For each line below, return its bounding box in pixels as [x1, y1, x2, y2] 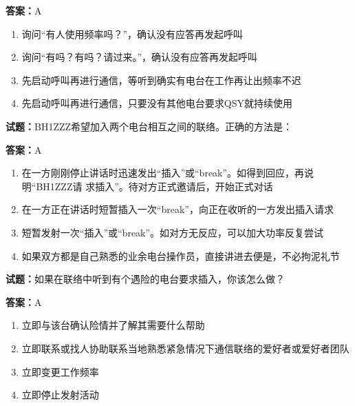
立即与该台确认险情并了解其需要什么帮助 [21, 318, 205, 332]
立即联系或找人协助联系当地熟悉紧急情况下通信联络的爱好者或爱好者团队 [21, 341, 349, 355]
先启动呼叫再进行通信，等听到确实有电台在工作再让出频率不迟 [21, 72, 301, 87]
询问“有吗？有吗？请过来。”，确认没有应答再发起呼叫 [21, 50, 258, 64]
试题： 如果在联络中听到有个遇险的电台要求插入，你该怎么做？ [6, 272, 285, 286]
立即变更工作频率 [21, 364, 99, 378]
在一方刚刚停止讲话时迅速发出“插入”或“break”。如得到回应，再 [21, 165, 305, 180]
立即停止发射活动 [21, 387, 99, 402]
